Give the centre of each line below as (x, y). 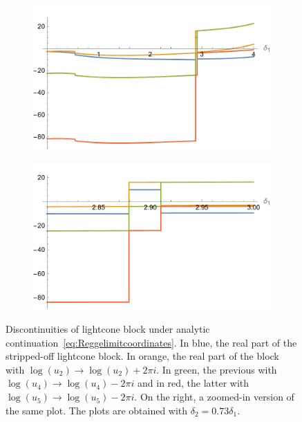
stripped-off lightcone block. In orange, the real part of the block (142, 356)
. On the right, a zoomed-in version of (214, 397)
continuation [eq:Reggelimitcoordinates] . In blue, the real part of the (151, 342)
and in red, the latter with (194, 383)
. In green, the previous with (217, 369)
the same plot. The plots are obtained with (97, 410)
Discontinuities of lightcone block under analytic (108, 329)
